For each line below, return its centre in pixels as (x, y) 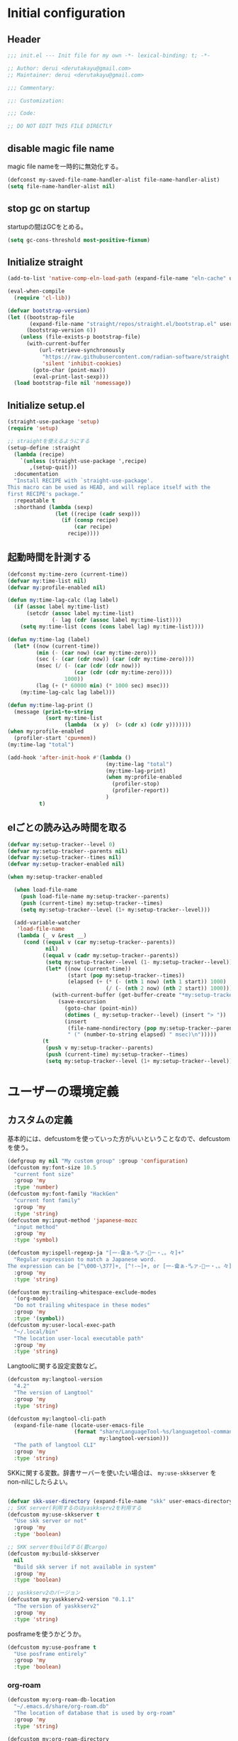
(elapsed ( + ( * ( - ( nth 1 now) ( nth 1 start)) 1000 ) (147, 982)
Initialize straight (45, 262)
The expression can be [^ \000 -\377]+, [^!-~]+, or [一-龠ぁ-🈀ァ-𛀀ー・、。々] (120, 1266)
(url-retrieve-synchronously (82, 350)
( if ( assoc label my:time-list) (62, 607)
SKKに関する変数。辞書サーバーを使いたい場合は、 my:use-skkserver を (112, 1473)
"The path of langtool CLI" (55, 1445)
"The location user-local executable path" (79, 1338)
